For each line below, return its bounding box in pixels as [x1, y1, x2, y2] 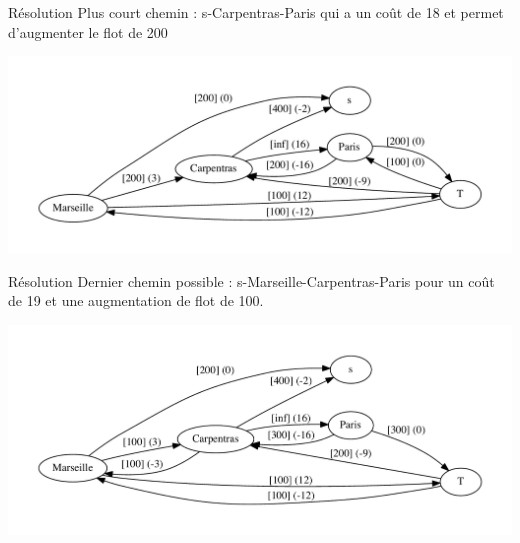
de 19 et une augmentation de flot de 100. [8, 290, 264, 311]
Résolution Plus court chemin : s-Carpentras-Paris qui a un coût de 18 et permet [8, 2, 504, 22]
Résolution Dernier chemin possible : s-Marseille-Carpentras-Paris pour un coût [8, 270, 495, 291]
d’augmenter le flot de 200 [8, 21, 168, 42]
